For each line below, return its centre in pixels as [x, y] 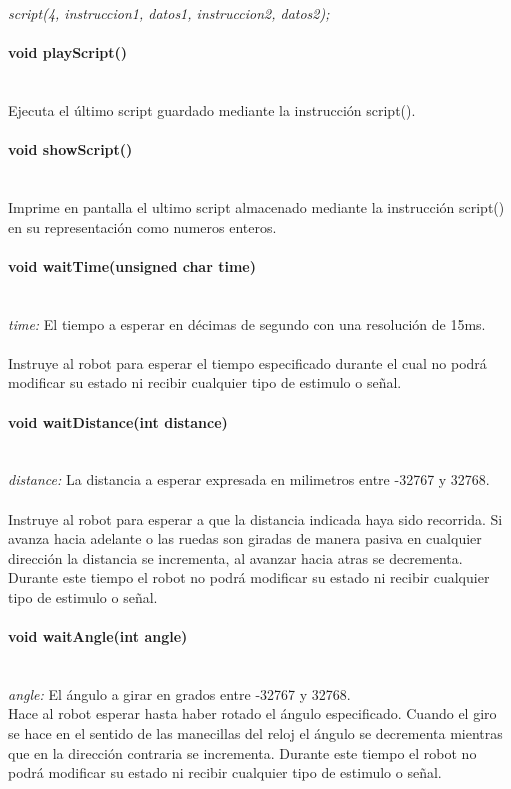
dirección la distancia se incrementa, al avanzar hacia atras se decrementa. [235, 557]
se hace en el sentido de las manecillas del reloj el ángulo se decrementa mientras [255, 733]
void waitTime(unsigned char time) [132, 265]
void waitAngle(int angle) [98, 636]
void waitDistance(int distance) [118, 421]
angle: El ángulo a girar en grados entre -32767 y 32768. [179, 693]
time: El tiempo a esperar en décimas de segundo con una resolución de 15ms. [247, 323]
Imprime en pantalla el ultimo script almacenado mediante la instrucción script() [256, 206]
